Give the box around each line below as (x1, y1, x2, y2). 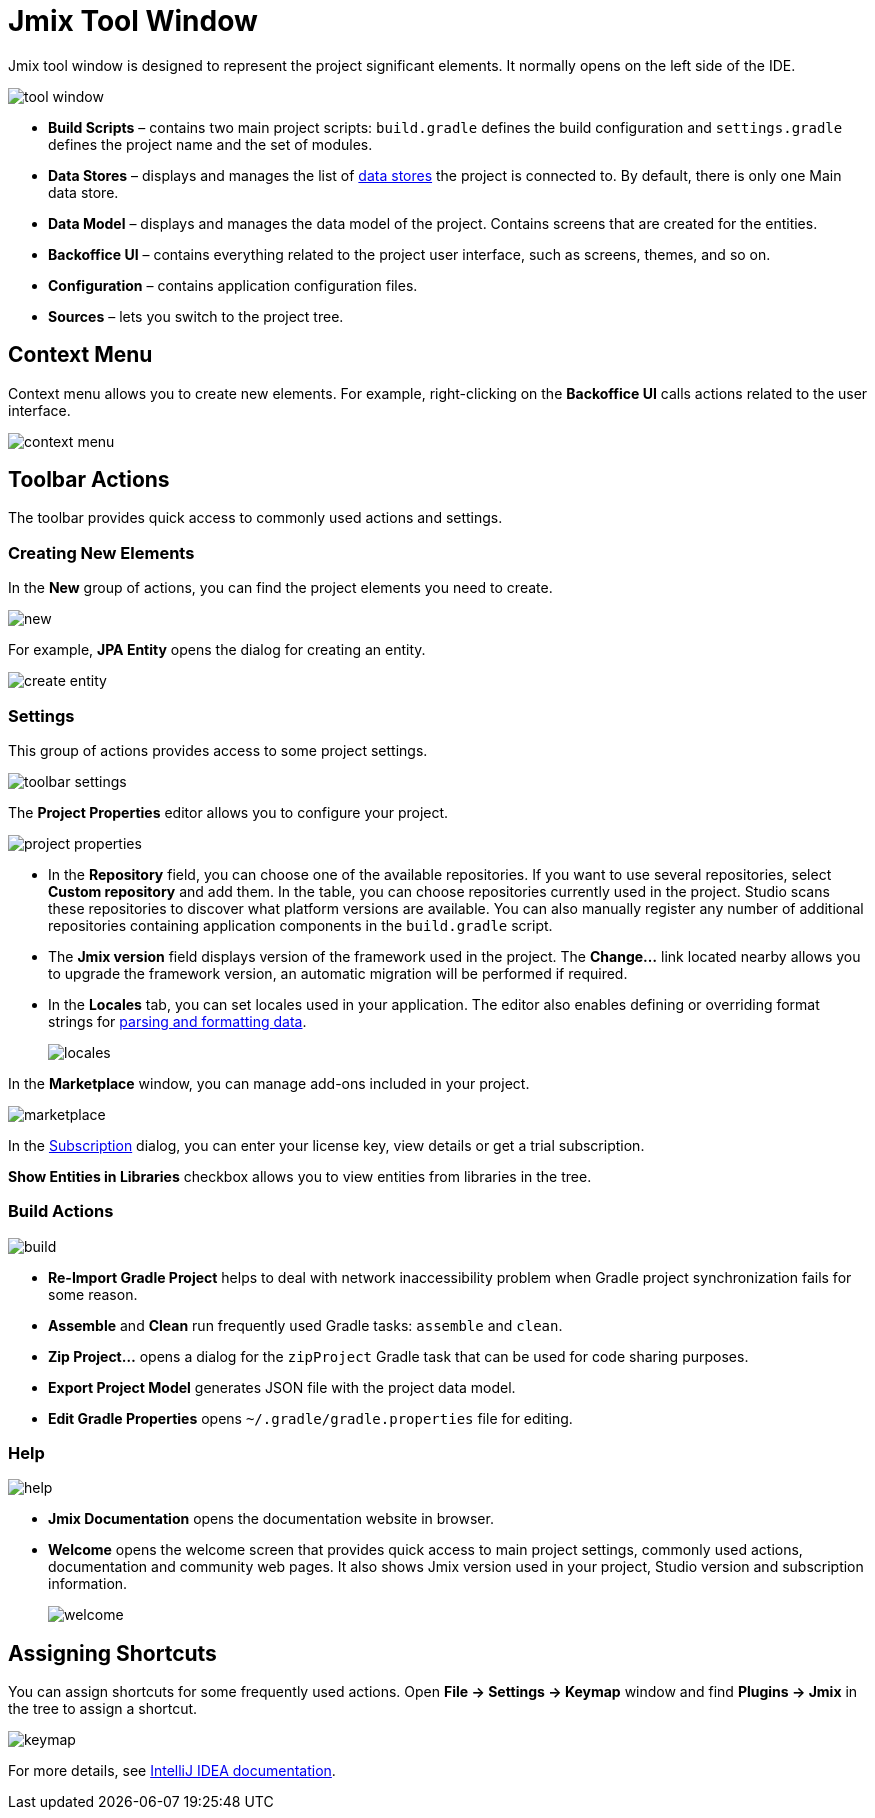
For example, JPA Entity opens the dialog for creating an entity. (8, 641, 426, 659)
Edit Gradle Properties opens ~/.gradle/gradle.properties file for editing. (48, 1409, 573, 1427)
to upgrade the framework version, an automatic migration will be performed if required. (48, 964, 628, 982)
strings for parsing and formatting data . (48, 1012, 307, 1030)
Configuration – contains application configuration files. (48, 276, 418, 294)
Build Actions (8, 1201, 114, 1222)
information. (48, 1575, 128, 1593)
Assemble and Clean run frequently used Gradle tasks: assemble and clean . (48, 1316, 563, 1334)
